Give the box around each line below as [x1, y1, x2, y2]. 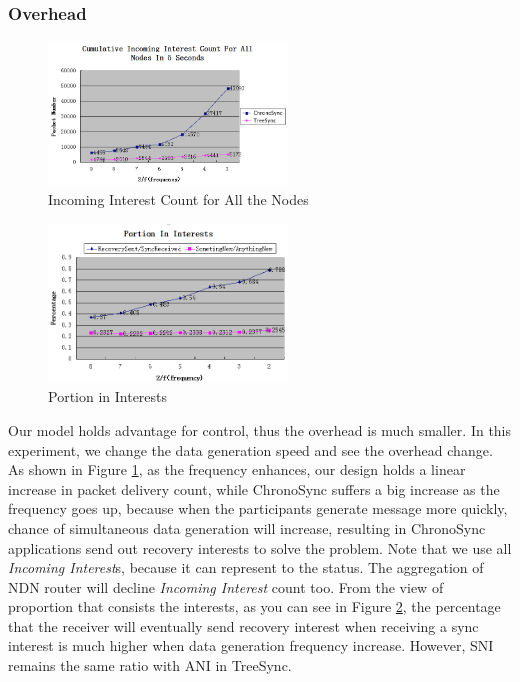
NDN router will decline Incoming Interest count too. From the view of [8, 576, 444, 597]
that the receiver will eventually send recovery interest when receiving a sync [8, 615, 479, 636]
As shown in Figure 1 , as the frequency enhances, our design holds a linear [8, 459, 466, 480]
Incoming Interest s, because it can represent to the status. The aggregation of [8, 557, 484, 578]
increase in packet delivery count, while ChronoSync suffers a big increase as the [8, 478, 500, 499]
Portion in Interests [48, 386, 168, 407]
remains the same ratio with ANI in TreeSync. [8, 655, 292, 676]
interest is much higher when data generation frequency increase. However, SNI [8, 635, 494, 656]
